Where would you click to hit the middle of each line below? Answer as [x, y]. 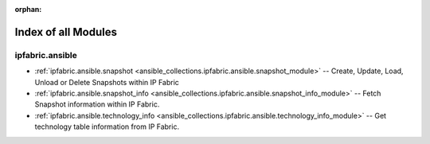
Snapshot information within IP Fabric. [97, 104]
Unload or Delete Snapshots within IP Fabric [107, 82]
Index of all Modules [66, 32]
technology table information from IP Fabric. [107, 126]
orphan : [28, 9]
